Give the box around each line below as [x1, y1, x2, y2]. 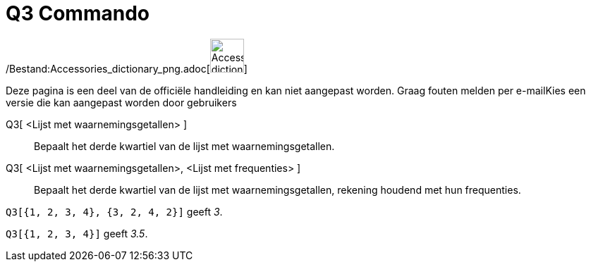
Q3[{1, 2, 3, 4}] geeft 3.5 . [6, 227, 148, 240]
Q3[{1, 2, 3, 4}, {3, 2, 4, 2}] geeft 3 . [6, 205, 223, 218]
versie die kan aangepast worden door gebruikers [6, 96, 237, 108]
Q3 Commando [6, 1, 150, 25]
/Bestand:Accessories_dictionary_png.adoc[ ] [6, 62, 248, 75]
